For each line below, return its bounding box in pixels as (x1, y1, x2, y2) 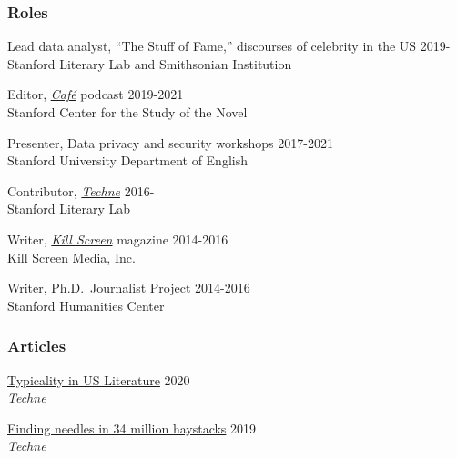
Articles (7, 334, 66, 357)
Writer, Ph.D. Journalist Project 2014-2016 (7, 278, 250, 297)
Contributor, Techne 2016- (7, 181, 155, 200)
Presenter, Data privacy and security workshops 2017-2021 (7, 133, 333, 152)
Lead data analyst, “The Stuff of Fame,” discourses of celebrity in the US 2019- (7, 36, 451, 55)
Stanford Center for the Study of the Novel (7, 103, 248, 121)
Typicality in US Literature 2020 (7, 370, 190, 389)
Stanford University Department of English (7, 151, 248, 170)
